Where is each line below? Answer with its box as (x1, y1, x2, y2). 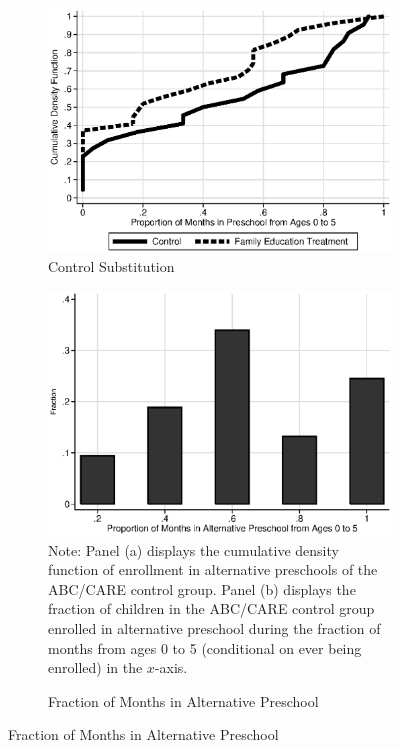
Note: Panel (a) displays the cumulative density (48, 539, 339, 560)
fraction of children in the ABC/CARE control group (48, 598, 375, 619)
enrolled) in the (48, 657, 143, 678)
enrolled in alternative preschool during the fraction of (48, 617, 381, 638)
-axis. (154, 657, 188, 678)
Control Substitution (48, 256, 175, 277)
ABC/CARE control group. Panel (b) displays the (48, 578, 356, 599)
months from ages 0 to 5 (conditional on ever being (48, 637, 362, 658)
